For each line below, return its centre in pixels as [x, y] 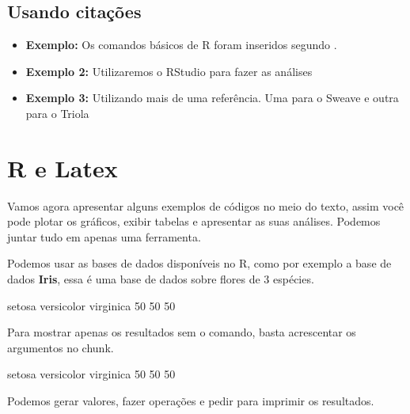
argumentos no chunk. [61, 347]
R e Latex [63, 167]
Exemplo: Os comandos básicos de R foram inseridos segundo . [181, 45]
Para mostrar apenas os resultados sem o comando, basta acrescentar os [182, 332]
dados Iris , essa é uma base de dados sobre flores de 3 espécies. [161, 279]
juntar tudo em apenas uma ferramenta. [104, 236]
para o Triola [57, 113]
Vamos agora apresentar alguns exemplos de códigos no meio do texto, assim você [206, 205]
